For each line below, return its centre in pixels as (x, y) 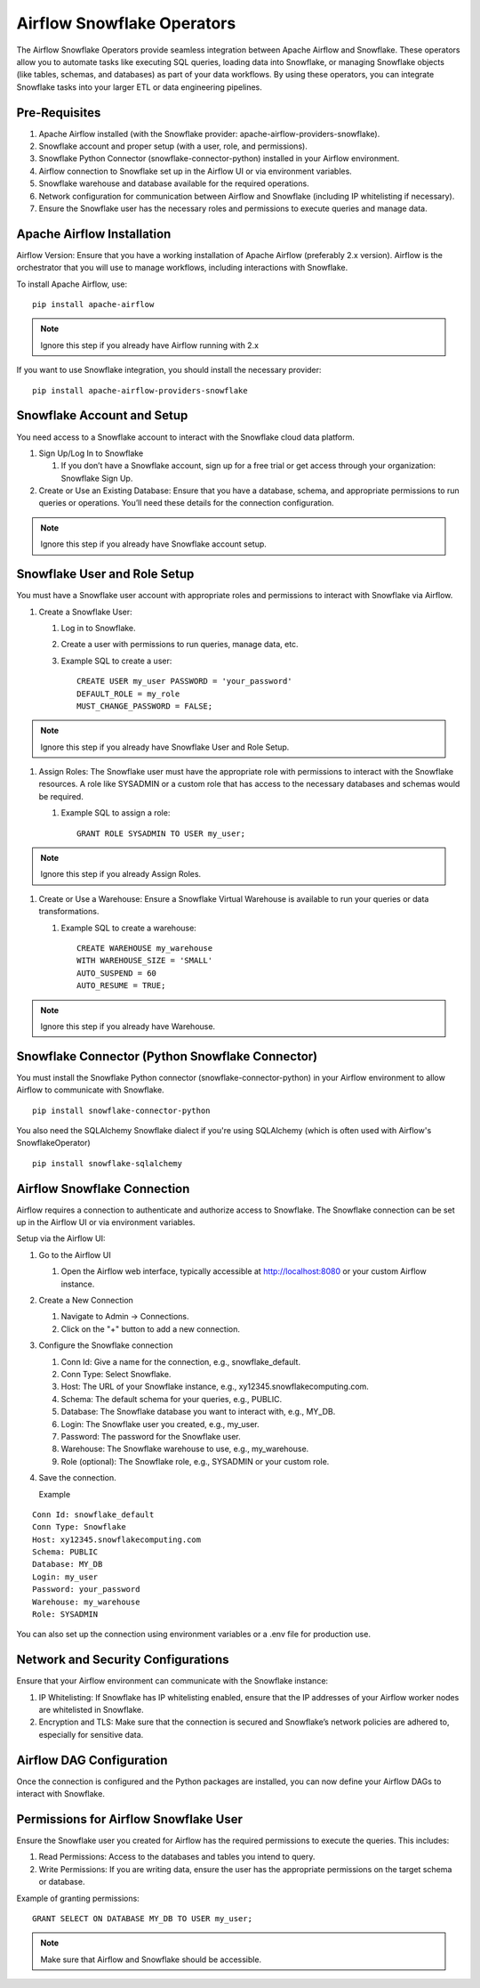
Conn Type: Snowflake (79, 1527)
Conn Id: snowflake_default (93, 1514)
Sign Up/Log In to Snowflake (91, 453)
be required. (61, 796)
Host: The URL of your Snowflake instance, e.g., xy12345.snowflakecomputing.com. (215, 1387)
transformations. (69, 912)
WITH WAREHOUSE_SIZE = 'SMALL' (145, 961)
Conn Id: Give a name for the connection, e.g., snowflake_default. (181, 1361)
